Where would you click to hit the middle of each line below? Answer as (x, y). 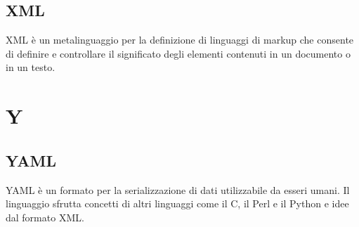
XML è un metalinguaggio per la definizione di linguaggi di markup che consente (180, 40)
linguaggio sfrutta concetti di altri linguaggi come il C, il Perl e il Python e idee (177, 203)
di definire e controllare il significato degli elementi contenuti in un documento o (178, 53)
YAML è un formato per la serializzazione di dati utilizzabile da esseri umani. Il (178, 189)
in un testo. (31, 67)
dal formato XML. (45, 217)
